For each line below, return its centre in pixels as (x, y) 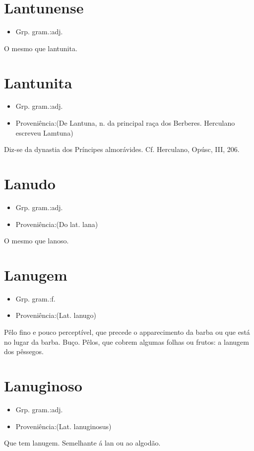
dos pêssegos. (24, 351)
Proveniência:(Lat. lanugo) (56, 315)
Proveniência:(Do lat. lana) (57, 224)
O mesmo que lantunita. (41, 48)
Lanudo (30, 183)
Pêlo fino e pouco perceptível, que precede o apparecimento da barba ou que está (127, 332)
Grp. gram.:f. (35, 298)
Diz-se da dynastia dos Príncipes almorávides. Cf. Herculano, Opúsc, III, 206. (122, 149)
